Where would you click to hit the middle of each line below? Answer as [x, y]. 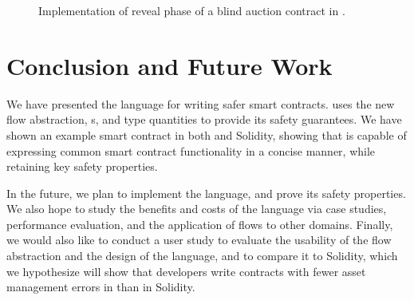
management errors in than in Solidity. [101, 287]
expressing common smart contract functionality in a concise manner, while [191, 150]
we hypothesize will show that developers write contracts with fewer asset [186, 271]
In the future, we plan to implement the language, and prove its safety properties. [206, 193]
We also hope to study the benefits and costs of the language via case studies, [197, 209]
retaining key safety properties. [82, 166]
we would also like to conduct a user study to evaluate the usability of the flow [199, 240]
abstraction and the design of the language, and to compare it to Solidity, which [202, 256]
